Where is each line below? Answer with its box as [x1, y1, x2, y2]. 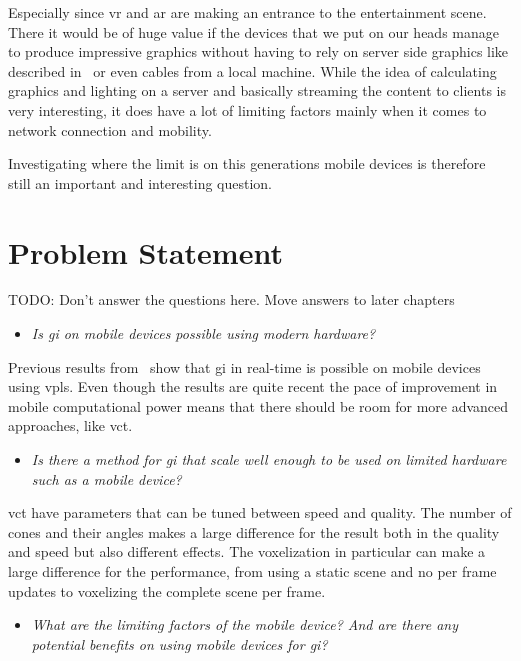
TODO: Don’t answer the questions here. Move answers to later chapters [8, 289, 455, 310]
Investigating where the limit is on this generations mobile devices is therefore [8, 153, 486, 174]
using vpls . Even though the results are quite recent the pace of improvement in [8, 376, 498, 397]
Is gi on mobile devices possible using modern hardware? [31, 323, 376, 344]
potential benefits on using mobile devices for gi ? [31, 633, 328, 654]
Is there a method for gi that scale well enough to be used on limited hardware [31, 449, 507, 470]
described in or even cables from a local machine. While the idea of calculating [8, 60, 497, 81]
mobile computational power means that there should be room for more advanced [8, 395, 509, 416]
